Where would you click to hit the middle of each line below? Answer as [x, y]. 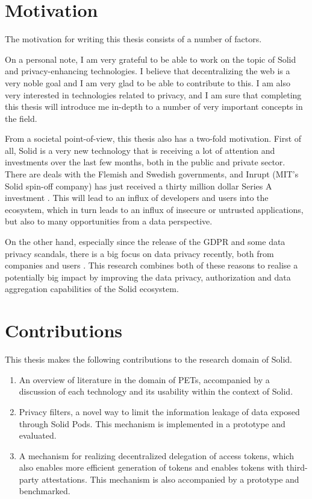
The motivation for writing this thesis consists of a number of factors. [133, 39]
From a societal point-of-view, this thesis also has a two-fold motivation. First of [153, 138]
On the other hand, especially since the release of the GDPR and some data [145, 242]
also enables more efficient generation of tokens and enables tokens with [151, 467]
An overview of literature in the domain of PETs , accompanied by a [144, 379]
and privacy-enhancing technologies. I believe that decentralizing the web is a [148, 71]
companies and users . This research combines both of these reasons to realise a [151, 265]
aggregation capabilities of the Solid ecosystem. [92, 289]
